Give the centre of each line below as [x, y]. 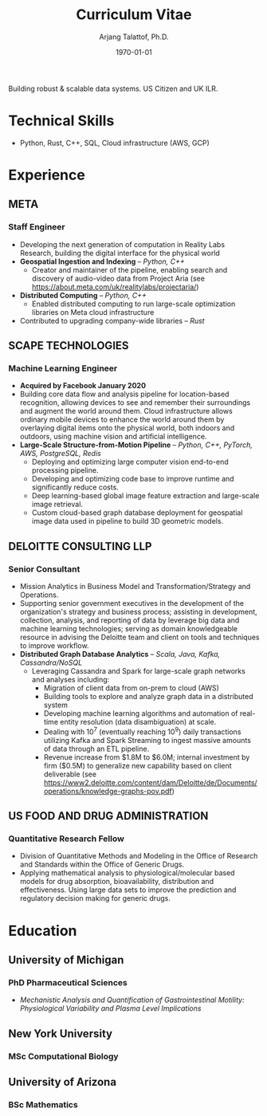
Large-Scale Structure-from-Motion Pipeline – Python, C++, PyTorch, [136, 445]
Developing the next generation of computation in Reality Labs [122, 244]
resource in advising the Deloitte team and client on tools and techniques [139, 637]
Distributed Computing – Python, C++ [83, 295]
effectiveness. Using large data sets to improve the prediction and [128, 890]
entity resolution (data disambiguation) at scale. [138, 722]
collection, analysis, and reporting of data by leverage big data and [130, 620]
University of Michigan [66, 960]
